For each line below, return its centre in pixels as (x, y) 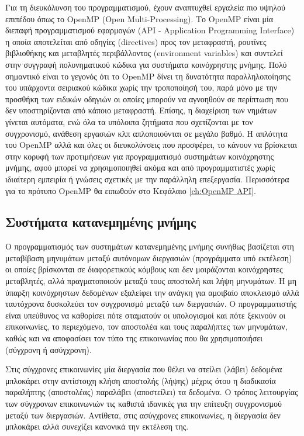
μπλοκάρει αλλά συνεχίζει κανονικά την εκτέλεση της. (97, 426)
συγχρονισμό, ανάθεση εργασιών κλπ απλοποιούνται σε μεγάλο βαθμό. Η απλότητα (146, 133)
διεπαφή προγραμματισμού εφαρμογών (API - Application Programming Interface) (150, 30)
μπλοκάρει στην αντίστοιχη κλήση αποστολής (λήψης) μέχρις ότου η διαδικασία (141, 380)
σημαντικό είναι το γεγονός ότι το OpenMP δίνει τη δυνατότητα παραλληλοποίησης (148, 76)
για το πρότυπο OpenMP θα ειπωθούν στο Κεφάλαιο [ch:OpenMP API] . (131, 190)
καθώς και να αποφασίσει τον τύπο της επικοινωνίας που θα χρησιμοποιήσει (134, 338)
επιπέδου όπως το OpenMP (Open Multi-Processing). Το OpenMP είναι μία (139, 18)
